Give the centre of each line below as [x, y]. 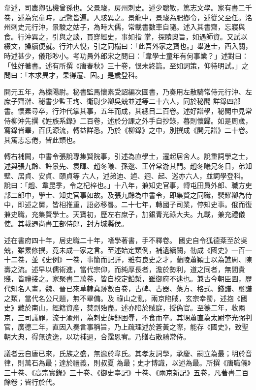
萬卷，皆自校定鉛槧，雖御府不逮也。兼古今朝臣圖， [162, 279]
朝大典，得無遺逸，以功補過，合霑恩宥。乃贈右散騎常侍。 [97, 336]
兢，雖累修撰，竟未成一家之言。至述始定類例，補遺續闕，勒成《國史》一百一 [128, 250]
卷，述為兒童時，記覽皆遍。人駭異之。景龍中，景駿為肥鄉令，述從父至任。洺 [128, 17]
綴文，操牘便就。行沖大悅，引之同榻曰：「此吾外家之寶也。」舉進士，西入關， [128, 46]
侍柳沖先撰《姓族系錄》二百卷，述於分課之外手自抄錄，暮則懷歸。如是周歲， [128, 120]
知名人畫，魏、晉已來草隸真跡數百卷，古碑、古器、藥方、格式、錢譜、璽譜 [131, 288]
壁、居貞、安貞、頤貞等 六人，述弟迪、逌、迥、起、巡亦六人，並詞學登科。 [126, 175]
